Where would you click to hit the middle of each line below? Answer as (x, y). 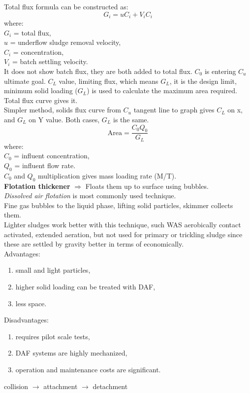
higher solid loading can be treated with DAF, (85, 286)
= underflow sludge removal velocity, (65, 42)
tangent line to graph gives (174, 110)
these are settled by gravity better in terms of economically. (94, 244)
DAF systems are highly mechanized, (71, 353)
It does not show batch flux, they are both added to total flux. (98, 71)
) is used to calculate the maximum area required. (162, 90)
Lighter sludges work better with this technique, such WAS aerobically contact (123, 225)
